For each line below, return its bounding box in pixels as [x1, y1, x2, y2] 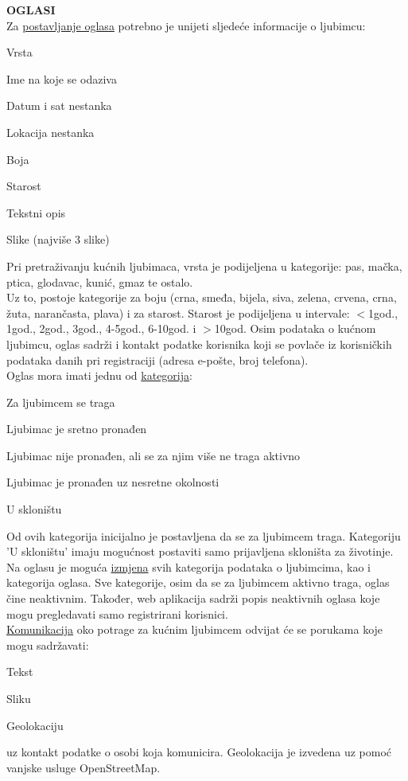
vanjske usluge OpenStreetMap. [6, 759, 161, 775]
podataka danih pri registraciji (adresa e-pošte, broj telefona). [6, 351, 309, 368]
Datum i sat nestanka [6, 97, 112, 114]
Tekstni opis [6, 204, 66, 221]
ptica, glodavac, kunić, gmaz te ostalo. [6, 273, 193, 290]
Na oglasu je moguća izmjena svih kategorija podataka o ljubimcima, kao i [6, 558, 371, 575]
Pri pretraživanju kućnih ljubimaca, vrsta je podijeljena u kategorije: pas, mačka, [6, 257, 402, 274]
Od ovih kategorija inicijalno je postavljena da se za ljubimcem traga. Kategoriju [6, 527, 401, 544]
